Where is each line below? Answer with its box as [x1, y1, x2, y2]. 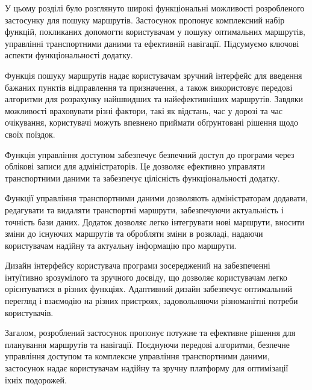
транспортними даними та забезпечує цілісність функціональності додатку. [5, 171, 280, 184]
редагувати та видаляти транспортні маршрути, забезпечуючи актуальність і [5, 203, 284, 216]
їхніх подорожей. [5, 373, 67, 386]
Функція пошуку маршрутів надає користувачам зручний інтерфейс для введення [5, 69, 302, 81]
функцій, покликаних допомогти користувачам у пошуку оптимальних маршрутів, [5, 25, 305, 38]
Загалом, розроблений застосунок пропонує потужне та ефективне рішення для [5, 326, 296, 339]
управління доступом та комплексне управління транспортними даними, [5, 350, 270, 362]
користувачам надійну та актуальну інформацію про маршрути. [5, 239, 237, 251]
